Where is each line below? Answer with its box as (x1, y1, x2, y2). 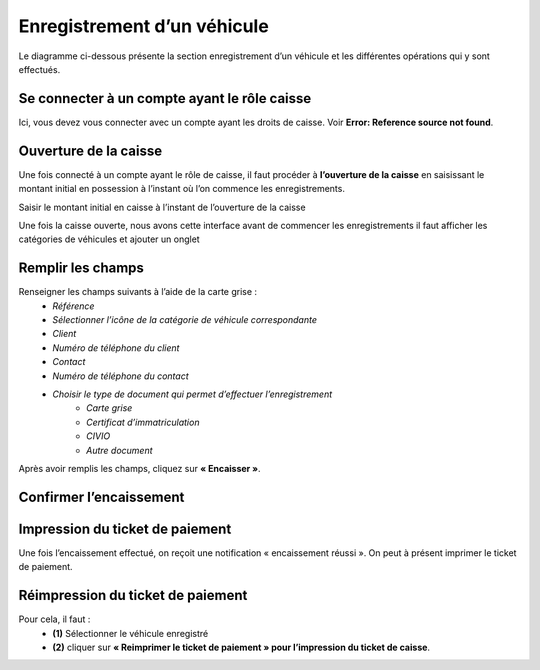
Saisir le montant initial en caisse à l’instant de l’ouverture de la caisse (18, 201, 306, 213)
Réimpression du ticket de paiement (18, 587, 248, 604)
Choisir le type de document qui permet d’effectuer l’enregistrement (52, 388, 333, 400)
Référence (52, 300, 95, 312)
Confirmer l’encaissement (18, 488, 185, 505)
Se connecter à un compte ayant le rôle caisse (18, 90, 312, 107)
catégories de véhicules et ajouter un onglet (18, 233, 200, 245)
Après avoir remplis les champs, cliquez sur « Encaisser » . (18, 462, 261, 474)
